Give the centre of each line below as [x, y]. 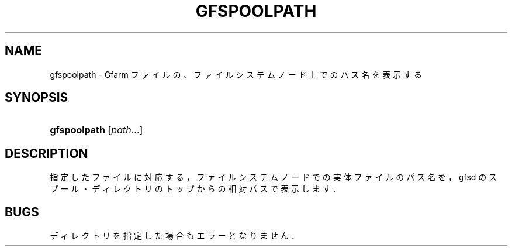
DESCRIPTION [46, 153]
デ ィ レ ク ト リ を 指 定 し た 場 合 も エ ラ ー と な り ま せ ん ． [174, 236]
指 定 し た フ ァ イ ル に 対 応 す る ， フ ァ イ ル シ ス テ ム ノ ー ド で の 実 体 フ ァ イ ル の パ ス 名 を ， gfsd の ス [274, 177]
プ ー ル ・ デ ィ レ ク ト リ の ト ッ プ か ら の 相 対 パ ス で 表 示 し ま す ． [196, 189]
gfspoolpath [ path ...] [96, 130]
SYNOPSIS [37, 98]
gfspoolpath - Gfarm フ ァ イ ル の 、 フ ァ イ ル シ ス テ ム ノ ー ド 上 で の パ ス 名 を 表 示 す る [236, 74]
